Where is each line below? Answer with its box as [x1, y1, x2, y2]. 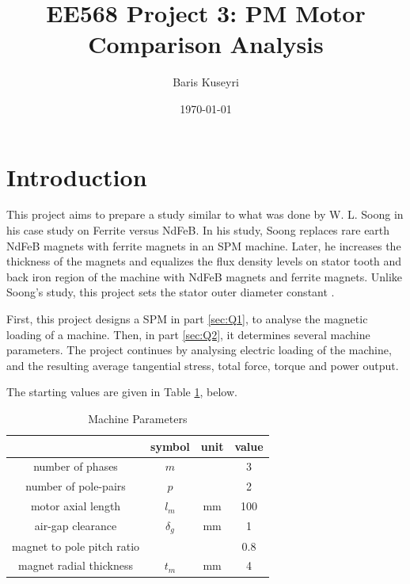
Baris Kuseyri [173, 74, 239, 90]
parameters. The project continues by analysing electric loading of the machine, [6, 342, 392, 358]
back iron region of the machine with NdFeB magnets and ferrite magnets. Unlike [6, 268, 403, 284]
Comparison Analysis [88, 28, 324, 60]
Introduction [6, 160, 147, 193]
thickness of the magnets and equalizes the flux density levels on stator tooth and [6, 253, 402, 269]
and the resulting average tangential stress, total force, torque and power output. [6, 357, 399, 373]
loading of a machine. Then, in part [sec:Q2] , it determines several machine [6, 326, 370, 342]
